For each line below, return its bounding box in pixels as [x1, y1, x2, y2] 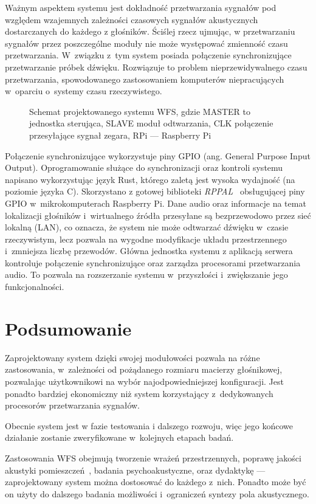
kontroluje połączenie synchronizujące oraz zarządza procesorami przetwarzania [5, 256, 301, 269]
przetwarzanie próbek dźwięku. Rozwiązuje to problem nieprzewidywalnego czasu [5, 60, 307, 73]
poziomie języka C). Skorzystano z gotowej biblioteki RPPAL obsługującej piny [5, 185, 305, 198]
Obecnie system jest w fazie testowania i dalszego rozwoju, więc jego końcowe [5, 419, 293, 432]
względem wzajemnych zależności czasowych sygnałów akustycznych [5, 13, 258, 26]
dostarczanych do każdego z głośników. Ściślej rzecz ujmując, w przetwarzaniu [5, 25, 295, 38]
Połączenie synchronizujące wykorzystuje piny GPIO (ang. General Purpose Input [5, 149, 311, 162]
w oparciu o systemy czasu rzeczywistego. [5, 85, 162, 97]
